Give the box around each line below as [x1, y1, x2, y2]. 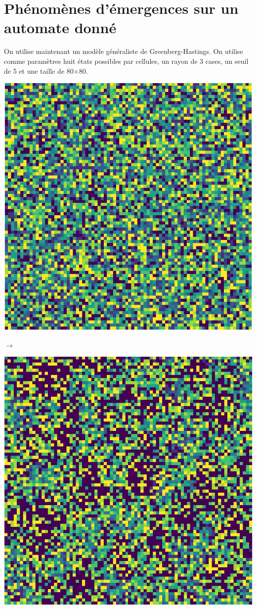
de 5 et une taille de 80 [4, 65, 74, 76]
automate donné [4, 17, 117, 38]
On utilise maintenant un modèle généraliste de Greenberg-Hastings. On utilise [4, 46, 243, 56]
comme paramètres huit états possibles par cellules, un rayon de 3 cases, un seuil [4, 55, 249, 66]
